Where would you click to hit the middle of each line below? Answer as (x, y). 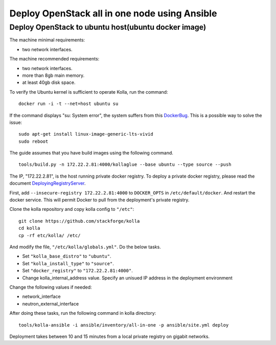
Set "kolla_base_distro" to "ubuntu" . (67, 256)
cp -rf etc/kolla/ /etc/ (50, 235)
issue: (16, 122)
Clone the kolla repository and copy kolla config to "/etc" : (72, 209)
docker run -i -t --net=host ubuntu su (68, 104)
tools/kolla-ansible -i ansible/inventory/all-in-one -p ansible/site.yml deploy (124, 325)
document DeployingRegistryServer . (48, 183)
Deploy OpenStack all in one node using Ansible (113, 13)
